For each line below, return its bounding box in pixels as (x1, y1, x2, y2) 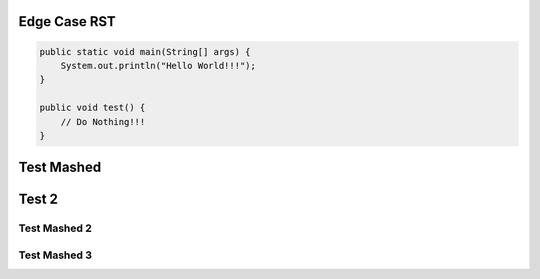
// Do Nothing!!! (60, 116, 146, 127)
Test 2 (18, 191, 59, 208)
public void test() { (39, 102, 146, 114)
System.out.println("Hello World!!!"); (60, 60, 257, 71)
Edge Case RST (18, 13, 117, 30)
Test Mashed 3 (18, 248, 92, 262)
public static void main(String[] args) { (39, 46, 251, 57)
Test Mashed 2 (18, 221, 92, 235)
